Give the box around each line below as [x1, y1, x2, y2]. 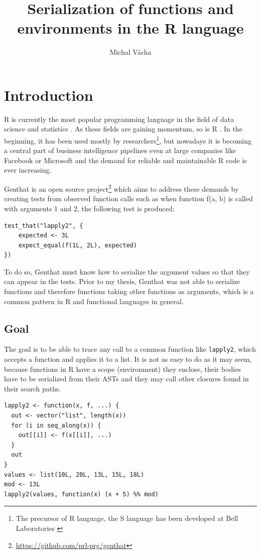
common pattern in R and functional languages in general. [4, 296, 184, 306]
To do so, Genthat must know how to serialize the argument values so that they [4, 266, 250, 276]
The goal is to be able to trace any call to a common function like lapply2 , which [4, 344, 256, 354]
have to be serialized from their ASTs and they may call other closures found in [4, 373, 249, 384]
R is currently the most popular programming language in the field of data [4, 113, 234, 124]
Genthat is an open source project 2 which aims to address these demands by [4, 182, 239, 194]
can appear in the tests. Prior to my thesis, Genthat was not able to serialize [4, 276, 240, 287]
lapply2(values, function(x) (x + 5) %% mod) [4, 490, 159, 498]
